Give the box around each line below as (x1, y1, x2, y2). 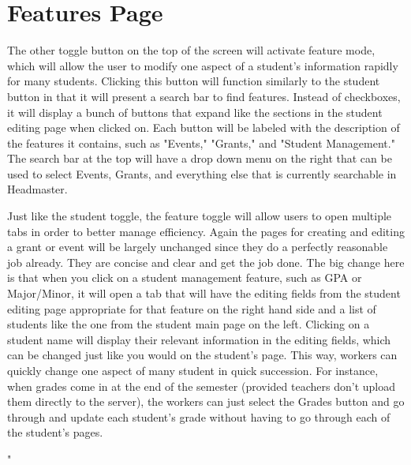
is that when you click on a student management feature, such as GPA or (7, 269, 362, 286)
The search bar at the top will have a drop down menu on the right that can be (7, 150, 392, 167)
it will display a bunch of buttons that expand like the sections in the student (7, 103, 383, 120)
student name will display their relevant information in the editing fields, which (7, 331, 391, 347)
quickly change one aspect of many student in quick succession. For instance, (7, 362, 379, 378)
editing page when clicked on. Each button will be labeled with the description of (7, 119, 400, 136)
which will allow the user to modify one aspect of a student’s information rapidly (7, 57, 398, 73)
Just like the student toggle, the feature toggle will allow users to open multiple (7, 208, 392, 224)
